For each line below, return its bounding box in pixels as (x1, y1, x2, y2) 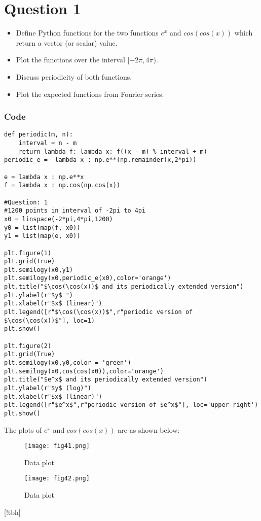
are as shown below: (118, 424, 180, 435)
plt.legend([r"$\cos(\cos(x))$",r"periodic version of (4, 308, 193, 316)
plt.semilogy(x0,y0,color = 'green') (4, 359, 131, 367)
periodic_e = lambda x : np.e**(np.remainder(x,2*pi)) (4, 156, 197, 164)
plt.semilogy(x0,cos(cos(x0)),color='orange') (4, 367, 164, 375)
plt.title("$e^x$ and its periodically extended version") (4, 376, 207, 384)
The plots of (4, 424, 42, 435)
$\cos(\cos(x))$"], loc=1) (4, 317, 95, 324)
